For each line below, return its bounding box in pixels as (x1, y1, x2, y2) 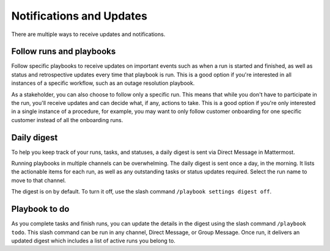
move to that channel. (11, 176, 67, 184)
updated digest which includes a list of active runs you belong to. (11, 237, 175, 244)
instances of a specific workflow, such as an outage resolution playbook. (11, 79, 195, 87)
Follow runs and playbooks (11, 46, 116, 57)
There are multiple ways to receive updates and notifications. (11, 31, 166, 38)
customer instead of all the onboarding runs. (11, 116, 123, 123)
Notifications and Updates (11, 9, 148, 23)
